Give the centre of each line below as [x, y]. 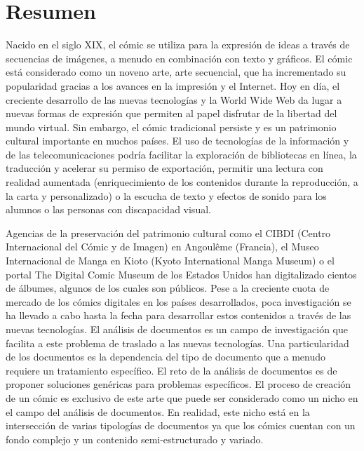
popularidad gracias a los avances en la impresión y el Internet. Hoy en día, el [173, 85]
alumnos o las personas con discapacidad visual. [108, 209]
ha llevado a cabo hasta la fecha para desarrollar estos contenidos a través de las [178, 315]
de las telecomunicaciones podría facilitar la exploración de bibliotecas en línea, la [181, 154]
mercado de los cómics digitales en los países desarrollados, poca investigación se [178, 301]
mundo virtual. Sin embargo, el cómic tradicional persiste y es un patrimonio [171, 127]
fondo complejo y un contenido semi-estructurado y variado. [135, 439]
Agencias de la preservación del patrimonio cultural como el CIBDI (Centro [168, 233]
